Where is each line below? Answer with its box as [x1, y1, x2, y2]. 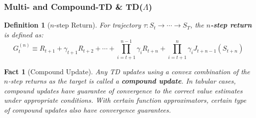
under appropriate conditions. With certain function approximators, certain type [4, 95, 247, 105]
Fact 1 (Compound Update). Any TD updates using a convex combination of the [4, 66, 250, 76]
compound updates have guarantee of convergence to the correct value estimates [4, 85, 243, 95]
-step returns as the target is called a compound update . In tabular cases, [8, 76, 236, 86]
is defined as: [4, 29, 43, 39]
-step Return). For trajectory [54, 20, 141, 30]
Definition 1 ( [4, 20, 50, 30]
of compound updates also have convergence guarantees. [4, 104, 171, 115]
